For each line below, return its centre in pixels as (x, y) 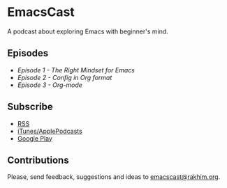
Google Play (35, 138)
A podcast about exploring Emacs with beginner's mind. (88, 31)
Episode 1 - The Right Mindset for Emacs (76, 70)
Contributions (38, 160)
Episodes (28, 53)
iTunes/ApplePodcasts (50, 131)
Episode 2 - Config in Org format (65, 77)
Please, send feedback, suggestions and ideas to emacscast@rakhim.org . (114, 177)
